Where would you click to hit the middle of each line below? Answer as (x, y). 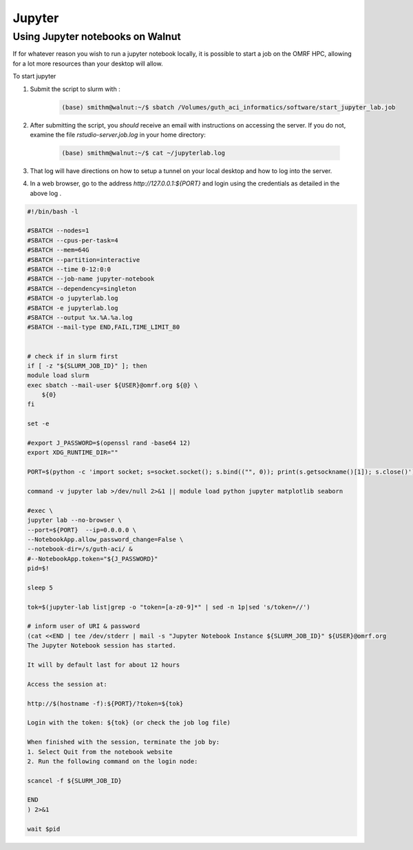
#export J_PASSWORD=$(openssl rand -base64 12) (109, 443)
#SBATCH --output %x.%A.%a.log (80, 317)
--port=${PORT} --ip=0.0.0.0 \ (82, 530)
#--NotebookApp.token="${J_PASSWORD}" (93, 559)
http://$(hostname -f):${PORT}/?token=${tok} (105, 704)
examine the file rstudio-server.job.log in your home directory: (118, 134)
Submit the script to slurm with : (75, 89)
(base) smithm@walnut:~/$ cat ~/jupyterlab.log (143, 153)
